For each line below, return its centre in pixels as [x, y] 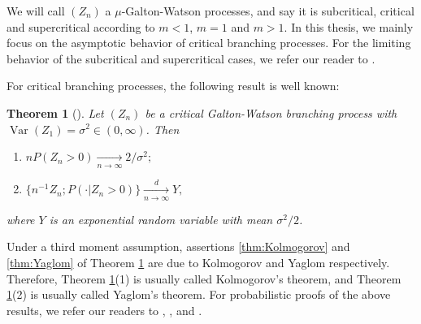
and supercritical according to [81, 26]
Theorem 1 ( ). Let [55, 112]
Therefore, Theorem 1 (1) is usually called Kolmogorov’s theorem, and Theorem [204, 278]
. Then [163, 129]
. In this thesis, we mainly [349, 26]
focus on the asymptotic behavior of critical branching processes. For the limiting [209, 43]
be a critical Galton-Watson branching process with [271, 112]
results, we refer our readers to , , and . [104, 310]
